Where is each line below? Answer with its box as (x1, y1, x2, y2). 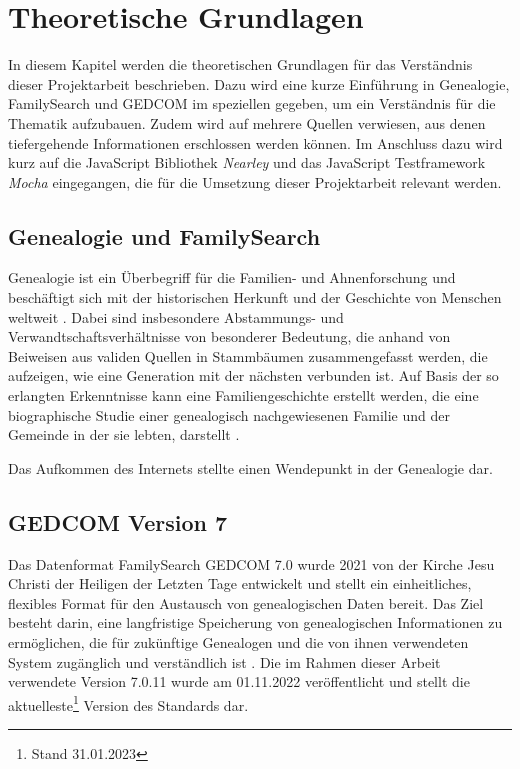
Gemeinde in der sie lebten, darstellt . (8, 424, 240, 445)
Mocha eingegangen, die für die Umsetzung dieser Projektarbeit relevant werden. (8, 171, 502, 192)
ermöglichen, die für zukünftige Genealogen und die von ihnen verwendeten (8, 632, 469, 652)
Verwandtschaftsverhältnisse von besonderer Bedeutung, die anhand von (8, 326, 451, 347)
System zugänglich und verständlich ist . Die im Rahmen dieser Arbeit (8, 651, 441, 672)
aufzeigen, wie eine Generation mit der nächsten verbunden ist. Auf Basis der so (8, 365, 499, 386)
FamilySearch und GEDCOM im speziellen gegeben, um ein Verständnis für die (8, 93, 496, 114)
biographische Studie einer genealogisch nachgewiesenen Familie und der (8, 404, 450, 425)
